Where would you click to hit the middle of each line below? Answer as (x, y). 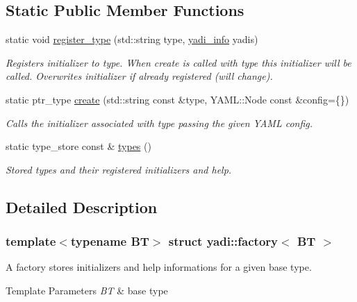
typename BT (110, 241)
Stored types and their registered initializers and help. (119, 169)
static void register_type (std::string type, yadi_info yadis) (132, 39)
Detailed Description (82, 207)
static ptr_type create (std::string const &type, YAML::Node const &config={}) (177, 99)
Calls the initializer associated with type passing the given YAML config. (159, 123)
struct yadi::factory (223, 241)
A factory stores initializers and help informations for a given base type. (159, 267)
